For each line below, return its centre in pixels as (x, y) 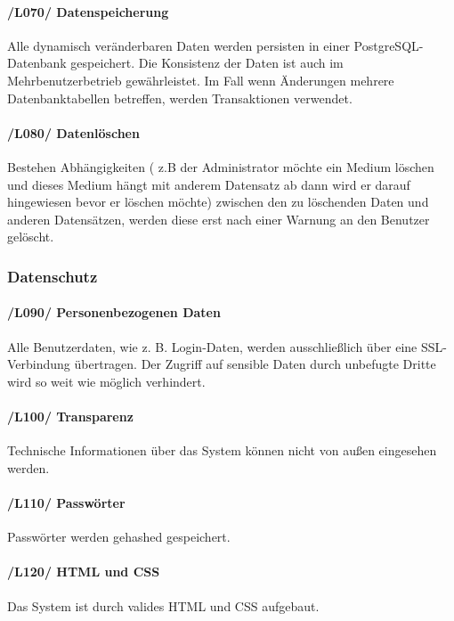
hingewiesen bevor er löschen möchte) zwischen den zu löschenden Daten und (218, 202)
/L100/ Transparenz (70, 416)
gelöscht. (31, 237)
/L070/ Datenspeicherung (88, 11)
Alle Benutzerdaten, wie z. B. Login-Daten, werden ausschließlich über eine (212, 346)
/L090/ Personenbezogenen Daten (114, 312)
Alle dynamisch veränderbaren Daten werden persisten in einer (178, 45)
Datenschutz (53, 276)
